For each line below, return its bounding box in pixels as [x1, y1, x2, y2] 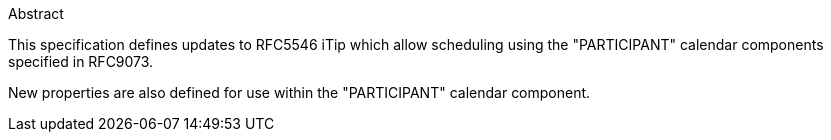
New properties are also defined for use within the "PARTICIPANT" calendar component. [8, 84, 591, 101]
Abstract [8, 5, 64, 22]
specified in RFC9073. [8, 53, 154, 70]
